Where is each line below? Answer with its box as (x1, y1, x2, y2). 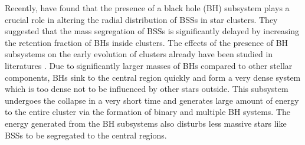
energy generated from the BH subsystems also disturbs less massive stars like (5, 117, 287, 129)
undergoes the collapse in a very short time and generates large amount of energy (5, 94, 299, 106)
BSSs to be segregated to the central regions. (5, 128, 167, 141)
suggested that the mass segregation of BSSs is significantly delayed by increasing (5, 25, 300, 37)
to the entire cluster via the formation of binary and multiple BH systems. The (5, 106, 291, 118)
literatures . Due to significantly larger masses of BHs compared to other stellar (5, 59, 293, 71)
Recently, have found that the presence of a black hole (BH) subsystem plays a (5, 2, 290, 14)
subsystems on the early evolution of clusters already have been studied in (5, 48, 273, 60)
